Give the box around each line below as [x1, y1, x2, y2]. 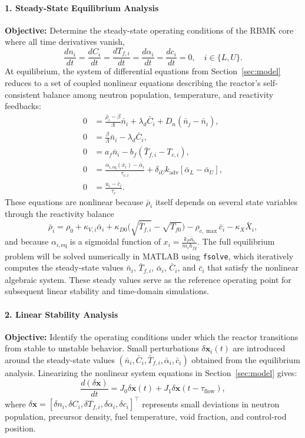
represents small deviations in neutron [142, 397, 280, 410]
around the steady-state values [5, 354, 115, 366]
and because [5, 235, 49, 248]
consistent [5, 88, 41, 100]
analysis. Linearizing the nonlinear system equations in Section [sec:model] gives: [5, 367, 297, 379]
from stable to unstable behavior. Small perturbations [5, 342, 199, 354]
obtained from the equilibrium [191, 354, 300, 366]
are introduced [233, 342, 286, 354]
